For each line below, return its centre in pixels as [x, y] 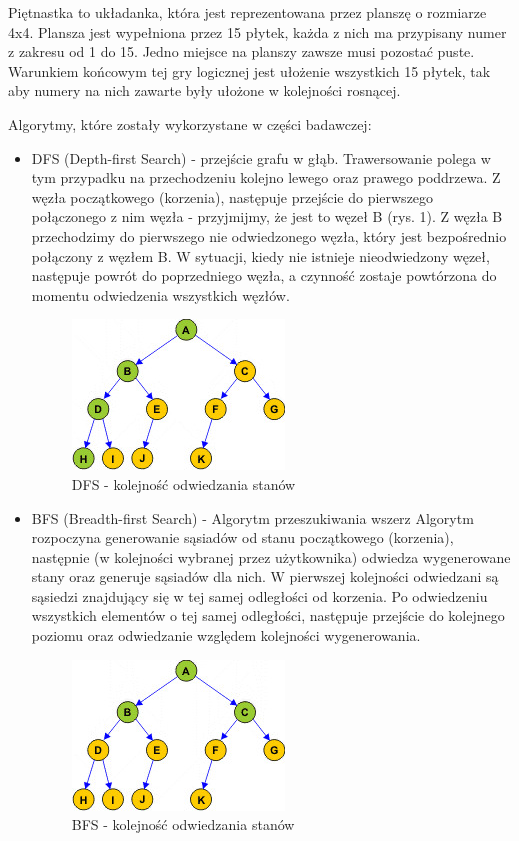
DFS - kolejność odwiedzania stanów [183, 483]
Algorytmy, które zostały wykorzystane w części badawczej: [190, 123]
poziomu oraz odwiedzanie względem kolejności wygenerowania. [226, 635]
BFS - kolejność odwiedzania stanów [183, 824]
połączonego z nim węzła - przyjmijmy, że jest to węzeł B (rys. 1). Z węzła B [267, 216]
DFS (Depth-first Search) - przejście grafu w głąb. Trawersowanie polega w [261, 157]
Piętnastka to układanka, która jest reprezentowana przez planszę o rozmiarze [247, 12]
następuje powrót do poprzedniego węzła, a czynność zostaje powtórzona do [264, 275]
